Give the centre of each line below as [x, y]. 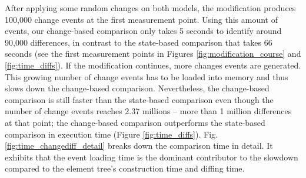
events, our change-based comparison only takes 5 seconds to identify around [143, 31]
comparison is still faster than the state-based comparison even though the [139, 99]
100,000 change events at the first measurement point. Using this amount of [141, 19]
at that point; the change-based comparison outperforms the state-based [135, 122]
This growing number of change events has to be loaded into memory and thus [147, 76]
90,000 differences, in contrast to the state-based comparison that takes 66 [139, 42]
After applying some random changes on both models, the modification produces [150, 8]
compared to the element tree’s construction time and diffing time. [125, 168]
